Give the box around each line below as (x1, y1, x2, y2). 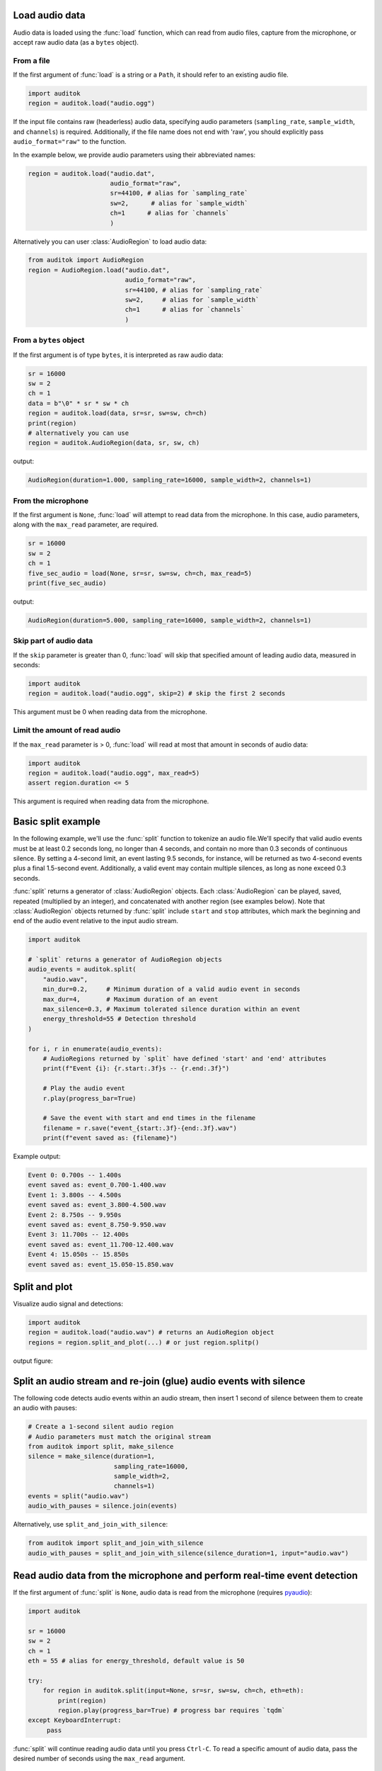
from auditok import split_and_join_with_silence (28, 1539, 204, 1547)
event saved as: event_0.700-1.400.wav (28, 1181, 166, 1189)
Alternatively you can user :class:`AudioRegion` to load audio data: (13, 237, 207, 246)
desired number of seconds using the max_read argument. (13, 1754, 185, 1763)
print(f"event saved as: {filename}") (42, 1134, 178, 1142)
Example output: (13, 1152, 61, 1161)
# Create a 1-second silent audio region (28, 1422, 174, 1431)
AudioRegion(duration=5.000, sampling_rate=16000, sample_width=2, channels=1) (28, 616, 312, 624)
